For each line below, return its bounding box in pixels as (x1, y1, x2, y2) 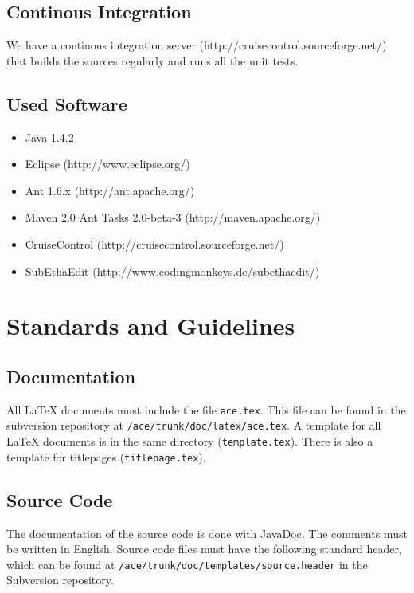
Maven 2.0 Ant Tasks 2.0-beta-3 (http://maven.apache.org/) (25, 209, 321, 226)
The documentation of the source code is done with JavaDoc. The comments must (6, 524, 408, 541)
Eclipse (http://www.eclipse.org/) (25, 155, 190, 172)
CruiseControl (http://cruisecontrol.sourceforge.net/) (25, 235, 284, 252)
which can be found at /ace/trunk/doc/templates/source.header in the (6, 556, 368, 572)
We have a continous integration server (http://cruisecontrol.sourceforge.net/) (6, 37, 387, 53)
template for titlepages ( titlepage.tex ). (6, 448, 206, 465)
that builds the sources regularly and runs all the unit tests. (6, 52, 299, 69)
